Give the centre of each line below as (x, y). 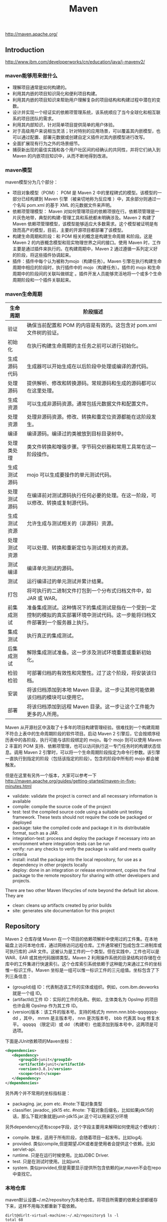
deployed (22, 822)
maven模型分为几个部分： (32, 182)
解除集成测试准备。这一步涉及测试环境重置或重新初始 (89, 652)
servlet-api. (24, 1149)
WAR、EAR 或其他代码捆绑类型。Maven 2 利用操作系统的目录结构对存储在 (81, 957)
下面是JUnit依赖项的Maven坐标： (39, 1041)
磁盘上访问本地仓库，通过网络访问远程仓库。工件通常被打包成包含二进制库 (81, 945)
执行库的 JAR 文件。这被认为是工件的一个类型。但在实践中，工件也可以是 (84, 951)
